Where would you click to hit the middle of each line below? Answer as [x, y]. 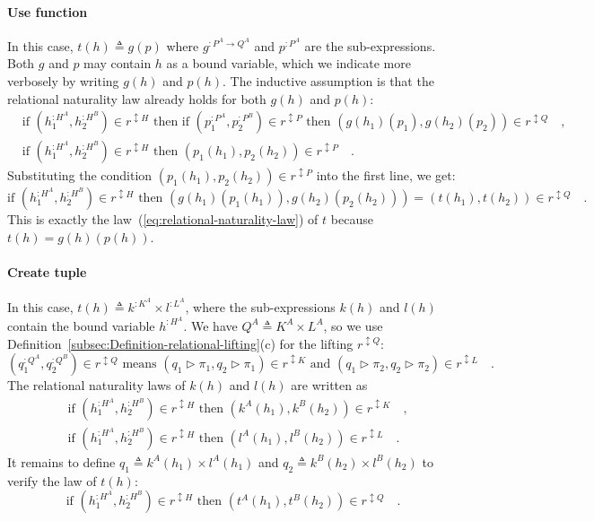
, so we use [353, 325]
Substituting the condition [80, 175]
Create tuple [47, 272]
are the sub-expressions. [370, 45]
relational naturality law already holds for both [137, 98]
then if [171, 122]
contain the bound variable [81, 325]
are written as [329, 385]
